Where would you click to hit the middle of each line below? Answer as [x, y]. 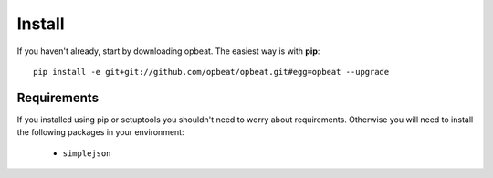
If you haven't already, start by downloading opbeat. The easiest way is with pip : [168, 51]
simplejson [87, 153]
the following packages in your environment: [100, 132]
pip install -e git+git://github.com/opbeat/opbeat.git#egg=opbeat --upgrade [211, 72]
